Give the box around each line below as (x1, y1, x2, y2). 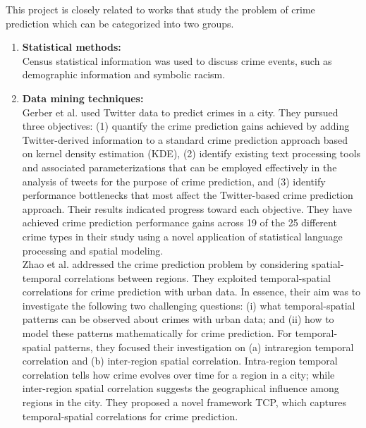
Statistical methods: (22, 39, 121, 54)
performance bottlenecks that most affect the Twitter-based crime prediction (22, 188, 353, 202)
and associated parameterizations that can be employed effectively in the (22, 159, 337, 174)
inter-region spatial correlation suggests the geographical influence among (22, 381, 339, 396)
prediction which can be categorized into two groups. (6, 16, 234, 30)
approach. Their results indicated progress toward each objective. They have (22, 201, 352, 216)
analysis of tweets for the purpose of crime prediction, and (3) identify (22, 173, 326, 188)
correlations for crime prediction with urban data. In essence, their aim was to (22, 284, 361, 299)
